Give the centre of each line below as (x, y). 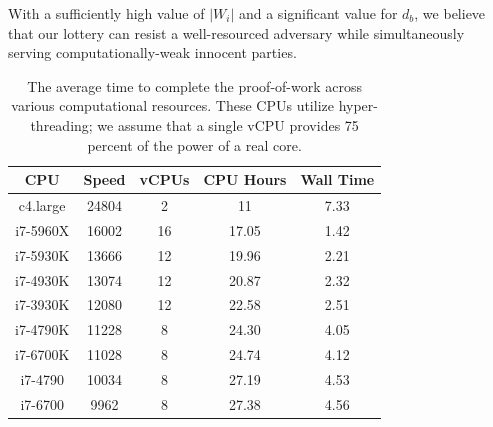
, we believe (450, 13)
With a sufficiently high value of (106, 13)
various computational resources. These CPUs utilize (172, 105)
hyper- (358, 105)
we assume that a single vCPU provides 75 (228, 124)
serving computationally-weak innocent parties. (152, 52)
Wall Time (337, 179)
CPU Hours (245, 179)
